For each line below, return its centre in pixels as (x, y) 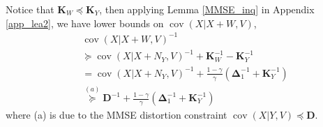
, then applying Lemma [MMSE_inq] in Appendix (207, 9)
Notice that (30, 9)
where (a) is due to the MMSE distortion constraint (117, 115)
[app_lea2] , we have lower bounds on (85, 23)
